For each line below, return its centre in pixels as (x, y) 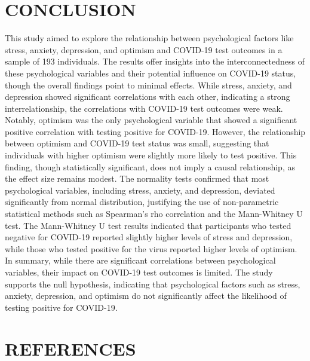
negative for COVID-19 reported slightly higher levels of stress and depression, (149, 237)
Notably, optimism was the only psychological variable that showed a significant (151, 120)
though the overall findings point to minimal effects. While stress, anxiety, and (148, 85)
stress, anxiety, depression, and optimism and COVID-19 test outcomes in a (144, 49)
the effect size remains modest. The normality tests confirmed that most (137, 178)
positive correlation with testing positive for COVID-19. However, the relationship (155, 131)
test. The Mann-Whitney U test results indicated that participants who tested (148, 225)
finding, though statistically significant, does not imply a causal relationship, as (150, 166)
